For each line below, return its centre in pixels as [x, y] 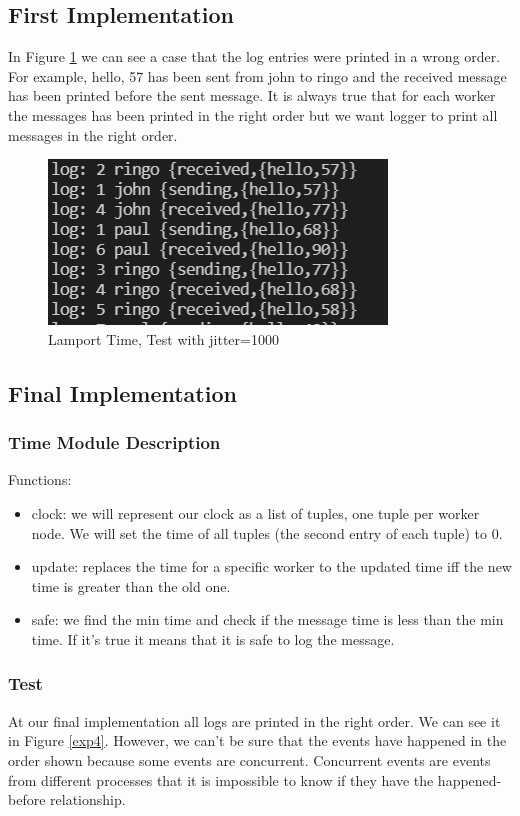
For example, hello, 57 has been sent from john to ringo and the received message [257, 75]
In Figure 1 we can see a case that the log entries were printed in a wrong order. [254, 56]
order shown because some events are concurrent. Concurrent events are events [249, 759]
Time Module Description [114, 442]
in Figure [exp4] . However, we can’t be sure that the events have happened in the [257, 740]
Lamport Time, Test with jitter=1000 [163, 338]
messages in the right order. [93, 134]
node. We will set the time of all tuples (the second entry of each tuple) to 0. [267, 532]
